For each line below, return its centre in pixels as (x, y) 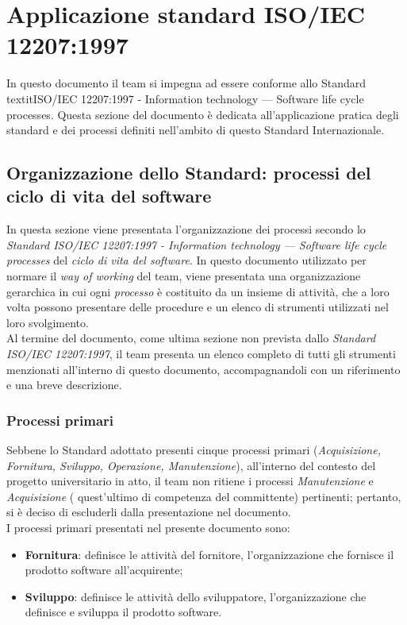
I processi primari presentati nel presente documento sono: (148, 527)
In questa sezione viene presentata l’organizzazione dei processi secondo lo (186, 229)
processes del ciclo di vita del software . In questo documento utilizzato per (186, 260)
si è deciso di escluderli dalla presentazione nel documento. (149, 512)
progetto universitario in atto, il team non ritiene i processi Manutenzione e (190, 481)
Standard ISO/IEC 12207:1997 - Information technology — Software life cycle (197, 244)
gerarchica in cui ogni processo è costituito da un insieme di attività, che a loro (198, 291)
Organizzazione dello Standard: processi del (189, 173)
